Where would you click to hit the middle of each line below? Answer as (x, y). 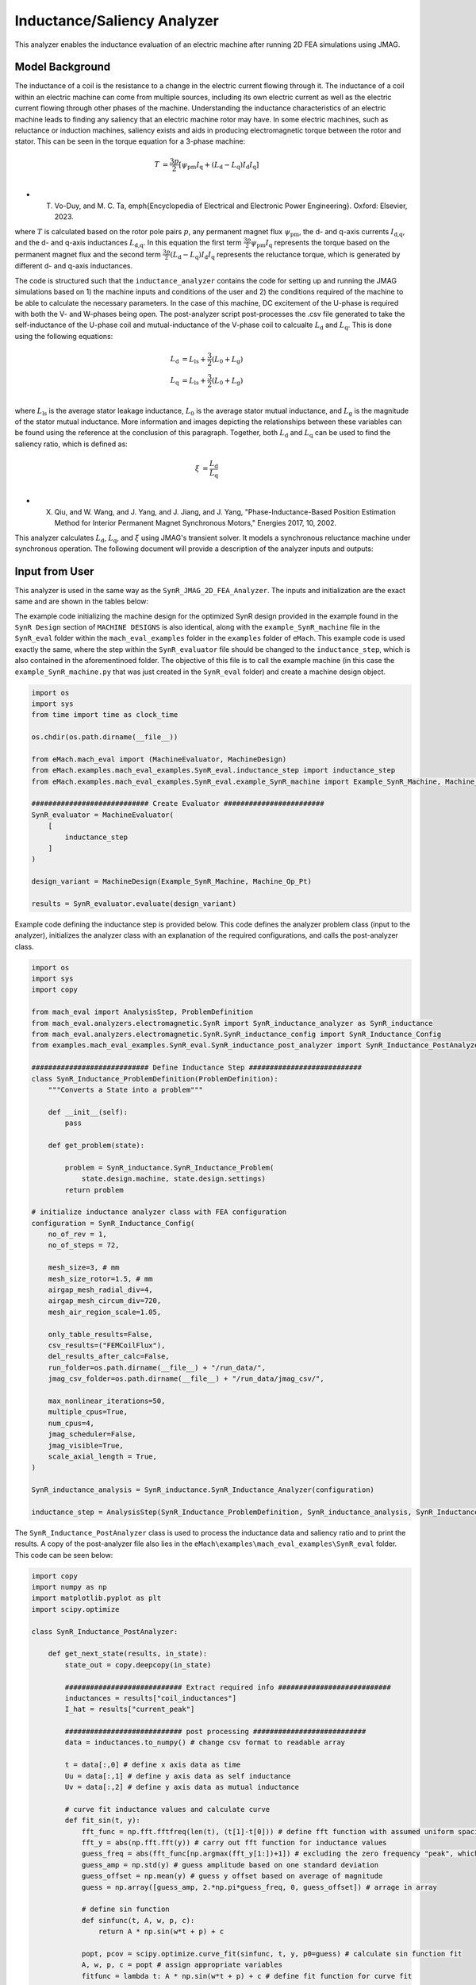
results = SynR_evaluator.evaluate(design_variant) (134, 904)
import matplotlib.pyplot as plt (96, 1598)
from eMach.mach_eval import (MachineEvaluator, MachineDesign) (159, 759)
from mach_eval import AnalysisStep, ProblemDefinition (142, 1012)
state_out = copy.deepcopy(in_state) (138, 1665)
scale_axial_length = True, (103, 1456)
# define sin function (125, 1909)
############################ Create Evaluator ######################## (178, 804)
